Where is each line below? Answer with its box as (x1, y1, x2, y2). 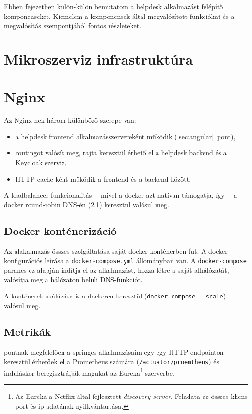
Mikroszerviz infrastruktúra (4, 49, 193, 68)
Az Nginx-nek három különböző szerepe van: (4, 115, 136, 125)
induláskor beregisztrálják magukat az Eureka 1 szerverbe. (4, 366, 174, 378)
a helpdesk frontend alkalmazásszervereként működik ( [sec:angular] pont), (15, 131, 236, 141)
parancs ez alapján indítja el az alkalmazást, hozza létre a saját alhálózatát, (4, 265, 229, 275)
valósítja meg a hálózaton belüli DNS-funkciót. (4, 274, 142, 284)
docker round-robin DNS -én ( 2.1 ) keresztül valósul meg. (4, 199, 169, 209)
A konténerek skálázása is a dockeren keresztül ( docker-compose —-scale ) (4, 291, 226, 301)
